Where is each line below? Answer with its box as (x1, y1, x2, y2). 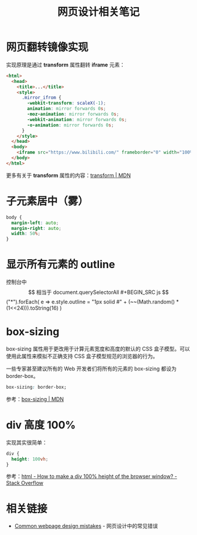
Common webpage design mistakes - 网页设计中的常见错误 (14, 523, 158, 530)
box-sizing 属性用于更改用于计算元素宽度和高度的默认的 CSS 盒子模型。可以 (6, 345, 191, 352)
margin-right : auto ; (11, 225, 62, 231)
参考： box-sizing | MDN (6, 395, 64, 403)
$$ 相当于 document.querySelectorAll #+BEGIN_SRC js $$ (28, 289, 169, 296)
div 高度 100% (6, 419, 76, 432)
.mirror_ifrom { (21, 95, 62, 101)
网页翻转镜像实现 (6, 41, 89, 54)
